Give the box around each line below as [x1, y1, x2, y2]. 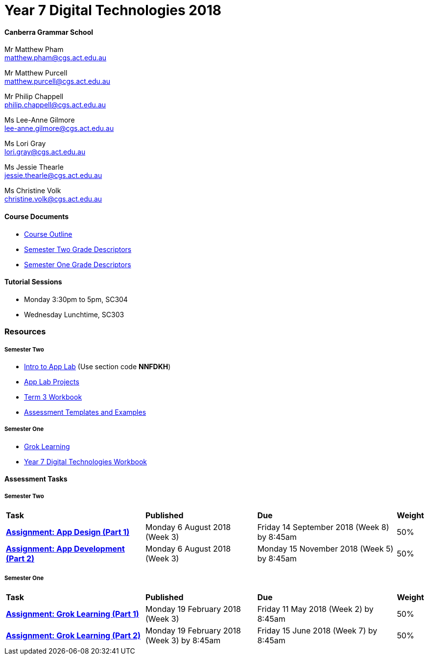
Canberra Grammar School [4, 27, 94, 36]
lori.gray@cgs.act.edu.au [4, 148, 86, 156]
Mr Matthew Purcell [4, 69, 68, 77]
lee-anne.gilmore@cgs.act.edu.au [4, 124, 114, 133]
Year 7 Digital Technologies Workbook [24, 457, 147, 466]
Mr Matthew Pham [4, 45, 64, 54]
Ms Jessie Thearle [4, 163, 64, 172]
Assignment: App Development [6, 544, 125, 554]
